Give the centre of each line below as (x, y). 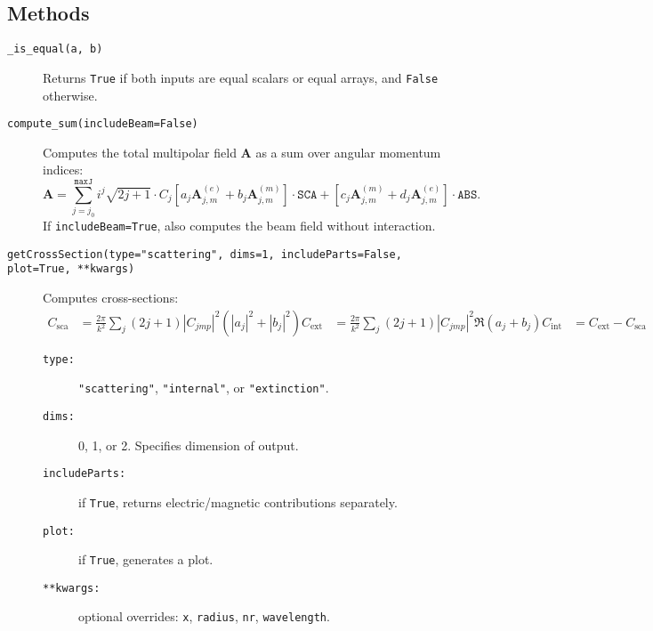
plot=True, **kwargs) (71, 269)
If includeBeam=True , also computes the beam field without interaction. (239, 226)
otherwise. (70, 95)
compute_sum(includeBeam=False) (103, 124)
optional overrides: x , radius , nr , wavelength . (204, 616)
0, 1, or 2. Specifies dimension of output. (189, 445)
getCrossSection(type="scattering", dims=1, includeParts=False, (205, 254)
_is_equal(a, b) (55, 49)
